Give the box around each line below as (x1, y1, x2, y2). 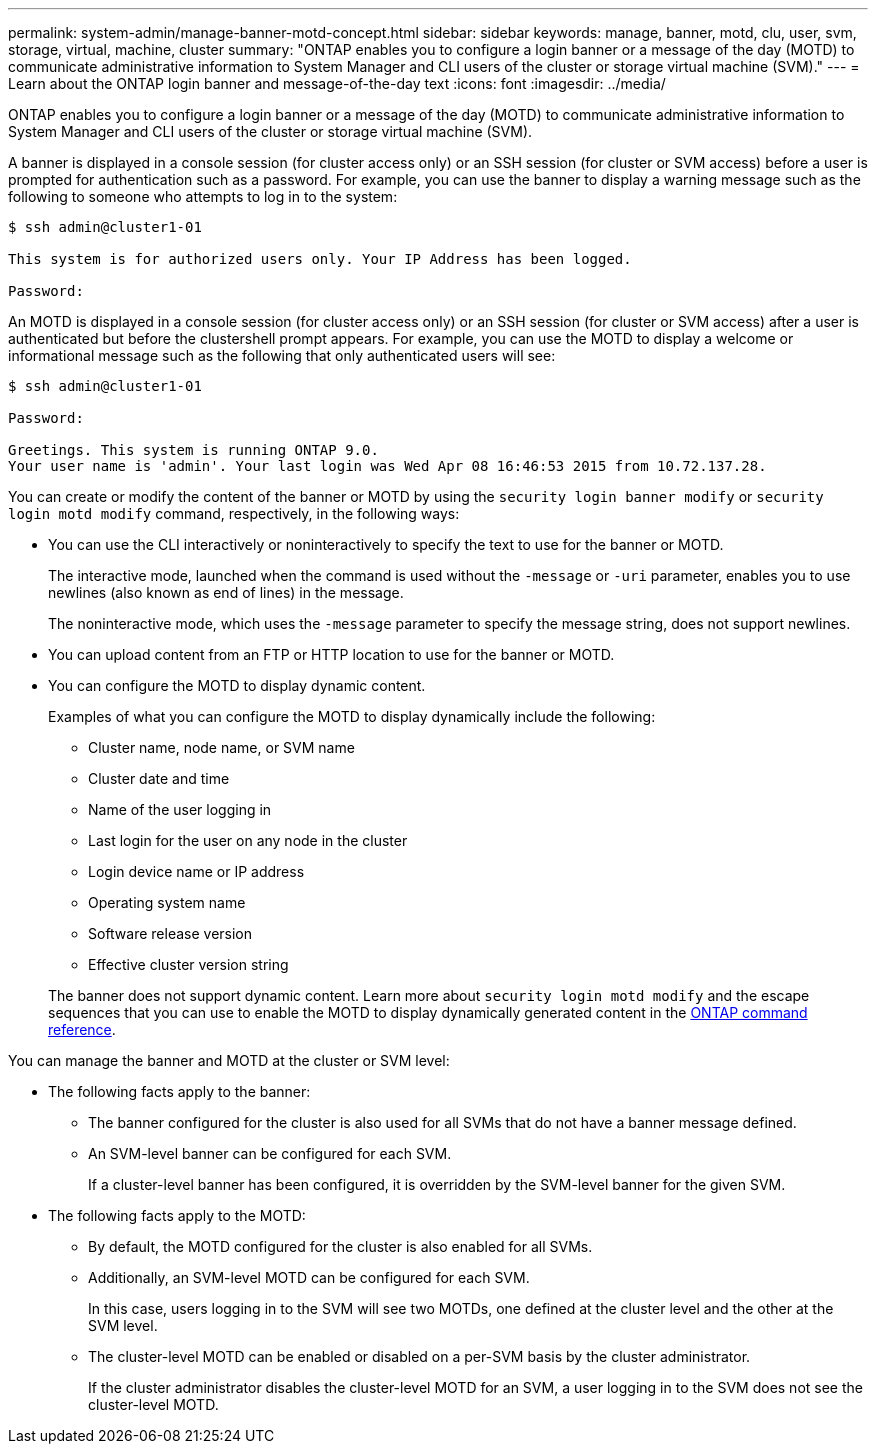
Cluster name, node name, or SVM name (88, 739, 355, 756)
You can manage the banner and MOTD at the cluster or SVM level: (8, 1052, 450, 1069)
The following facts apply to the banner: (48, 1083, 311, 1100)
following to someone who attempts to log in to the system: (8, 188, 398, 205)
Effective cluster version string (88, 956, 289, 973)
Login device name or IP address (88, 863, 305, 880)
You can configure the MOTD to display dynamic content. (48, 677, 426, 694)
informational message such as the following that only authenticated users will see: (8, 347, 556, 364)
